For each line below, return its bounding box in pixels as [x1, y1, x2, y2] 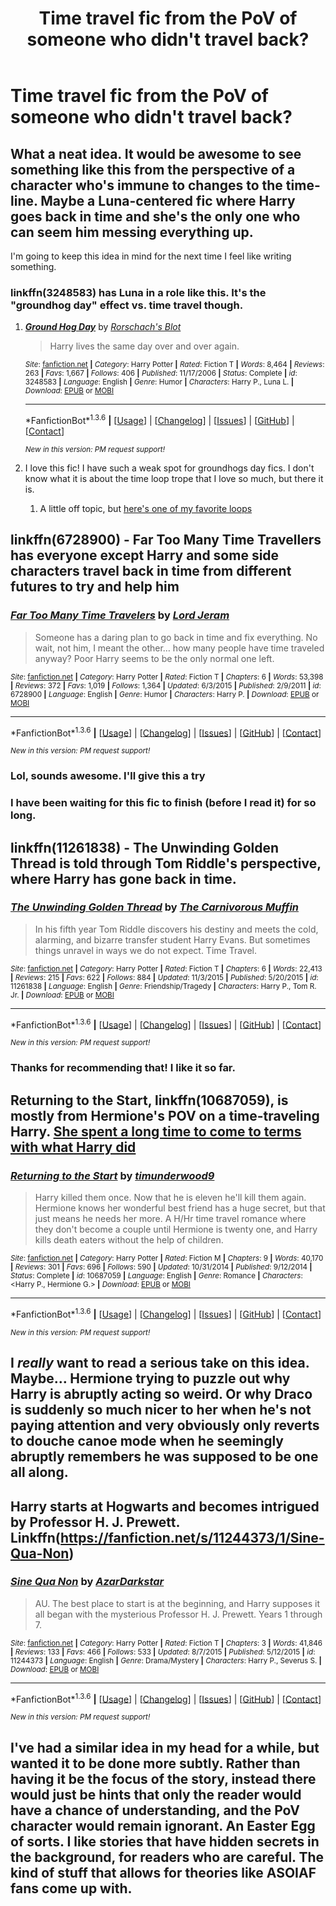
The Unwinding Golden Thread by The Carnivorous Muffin [10, 900, 300, 914]
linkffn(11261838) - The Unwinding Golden [10, 839, 280, 856]
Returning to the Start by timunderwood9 [10, 1168, 215, 1182]
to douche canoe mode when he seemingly [10, 1433, 284, 1450]
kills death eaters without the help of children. [34, 1234, 224, 1246]
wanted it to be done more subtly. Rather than [10, 1755, 301, 1772]
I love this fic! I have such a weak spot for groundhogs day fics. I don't [24, 462, 315, 474]
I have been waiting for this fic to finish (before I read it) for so [10, 796, 317, 810]
